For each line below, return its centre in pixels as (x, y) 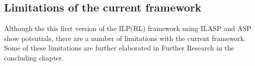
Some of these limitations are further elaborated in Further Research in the (119, 48)
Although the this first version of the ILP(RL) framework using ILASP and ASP (128, 28)
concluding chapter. (34, 57)
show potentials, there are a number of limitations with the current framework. (125, 38)
